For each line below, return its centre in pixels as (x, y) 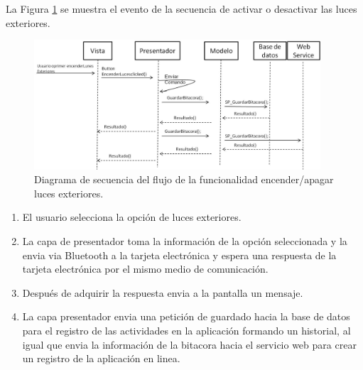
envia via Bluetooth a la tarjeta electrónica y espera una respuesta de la (179, 255)
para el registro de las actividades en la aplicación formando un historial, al (186, 331)
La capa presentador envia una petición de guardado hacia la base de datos (186, 316)
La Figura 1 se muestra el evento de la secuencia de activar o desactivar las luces (181, 9)
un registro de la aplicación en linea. (101, 358)
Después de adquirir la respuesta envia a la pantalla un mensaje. (163, 292)
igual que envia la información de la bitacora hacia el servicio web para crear (189, 344)
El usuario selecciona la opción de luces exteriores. (132, 217)
